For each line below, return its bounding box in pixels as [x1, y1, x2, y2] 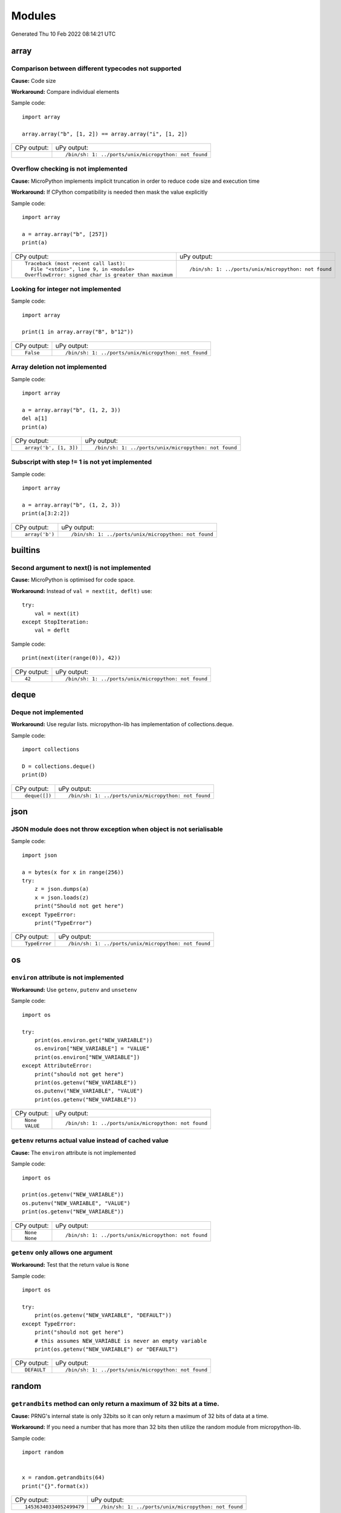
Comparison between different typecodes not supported [11, 64, 181, 73]
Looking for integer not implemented [11, 284, 121, 293]
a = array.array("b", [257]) [22, 231, 108, 237]
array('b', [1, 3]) [24, 444, 79, 451]
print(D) [22, 772, 48, 778]
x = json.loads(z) [34, 894, 89, 901]
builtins [11, 545, 41, 556]
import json [22, 852, 57, 859]
